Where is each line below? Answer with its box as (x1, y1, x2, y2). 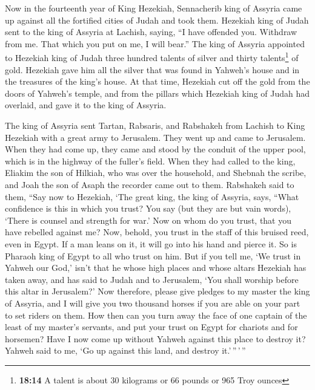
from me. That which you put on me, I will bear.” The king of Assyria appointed (5, 37, 305, 50)
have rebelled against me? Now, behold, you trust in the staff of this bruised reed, (5, 226, 309, 238)
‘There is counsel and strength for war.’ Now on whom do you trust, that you (5, 213, 292, 226)
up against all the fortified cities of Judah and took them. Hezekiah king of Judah (5, 13, 309, 26)
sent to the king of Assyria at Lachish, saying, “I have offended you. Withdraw (5, 25, 297, 38)
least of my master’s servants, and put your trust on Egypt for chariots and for (5, 320, 298, 333)
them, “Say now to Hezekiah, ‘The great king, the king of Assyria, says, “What (5, 190, 299, 203)
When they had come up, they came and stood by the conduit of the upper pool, (5, 143, 306, 155)
